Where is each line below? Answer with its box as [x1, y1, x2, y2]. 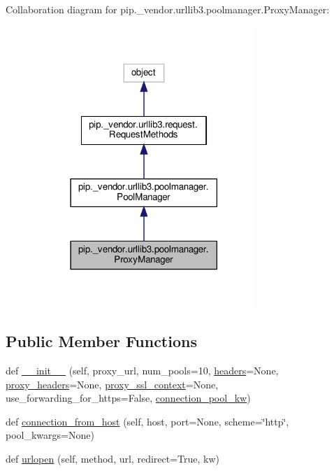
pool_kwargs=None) [6, 428, 94, 442]
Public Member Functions [6, 330, 197, 352]
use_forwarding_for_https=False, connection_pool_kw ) [6, 391, 251, 405]
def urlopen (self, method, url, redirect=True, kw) [6, 451, 219, 466]
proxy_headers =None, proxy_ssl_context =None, [6, 377, 219, 391]
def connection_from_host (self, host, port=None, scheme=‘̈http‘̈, [6, 414, 289, 428]
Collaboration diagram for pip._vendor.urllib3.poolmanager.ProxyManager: [6, 2, 330, 16]
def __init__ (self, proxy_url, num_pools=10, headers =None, [6, 363, 279, 378]
